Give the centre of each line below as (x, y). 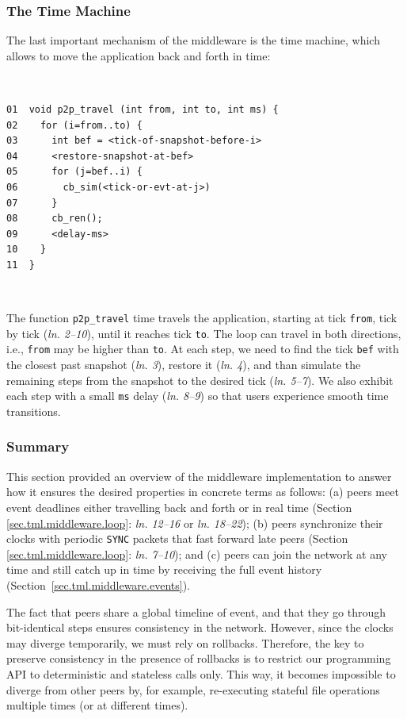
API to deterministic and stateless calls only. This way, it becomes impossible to (201, 673)
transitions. (34, 411)
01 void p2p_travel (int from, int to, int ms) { (143, 110)
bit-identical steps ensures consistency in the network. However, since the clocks (200, 627)
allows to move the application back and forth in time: (139, 55)
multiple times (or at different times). (97, 705)
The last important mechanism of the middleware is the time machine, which (193, 40)
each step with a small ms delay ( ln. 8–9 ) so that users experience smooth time (198, 396)
